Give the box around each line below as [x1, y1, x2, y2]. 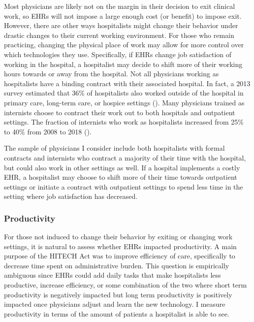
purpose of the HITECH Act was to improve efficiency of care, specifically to [4, 251, 235, 261]
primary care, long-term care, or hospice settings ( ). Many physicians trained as [4, 97, 245, 107]
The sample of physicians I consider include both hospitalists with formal [4, 143, 225, 153]
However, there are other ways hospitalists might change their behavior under [4, 20, 238, 31]
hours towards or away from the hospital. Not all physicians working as [4, 68, 219, 79]
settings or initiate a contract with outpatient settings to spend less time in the [4, 181, 243, 192]
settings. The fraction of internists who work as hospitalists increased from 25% [4, 117, 244, 127]
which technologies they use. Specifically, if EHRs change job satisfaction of [4, 49, 231, 59]
